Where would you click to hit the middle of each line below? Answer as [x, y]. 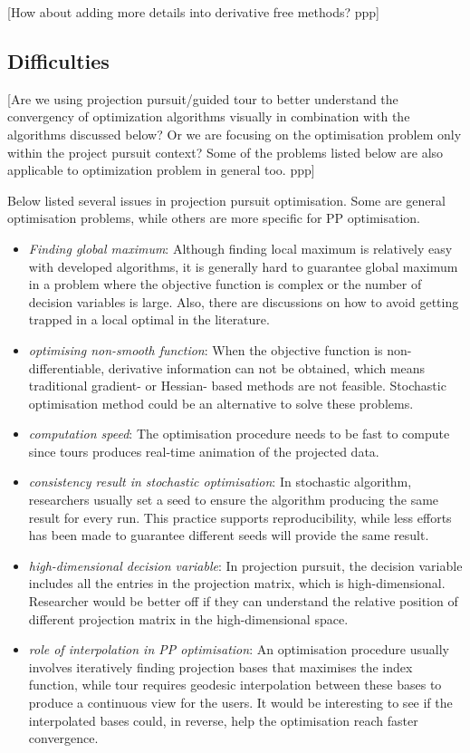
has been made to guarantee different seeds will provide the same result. [229, 535]
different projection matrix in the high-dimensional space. [188, 618]
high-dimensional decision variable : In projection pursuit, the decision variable [245, 565]
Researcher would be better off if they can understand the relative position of [243, 601]
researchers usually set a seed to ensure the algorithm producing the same [234, 500]
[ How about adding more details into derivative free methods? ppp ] [193, 12]
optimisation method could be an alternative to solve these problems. [221, 403]
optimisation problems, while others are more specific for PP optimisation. [214, 218]
